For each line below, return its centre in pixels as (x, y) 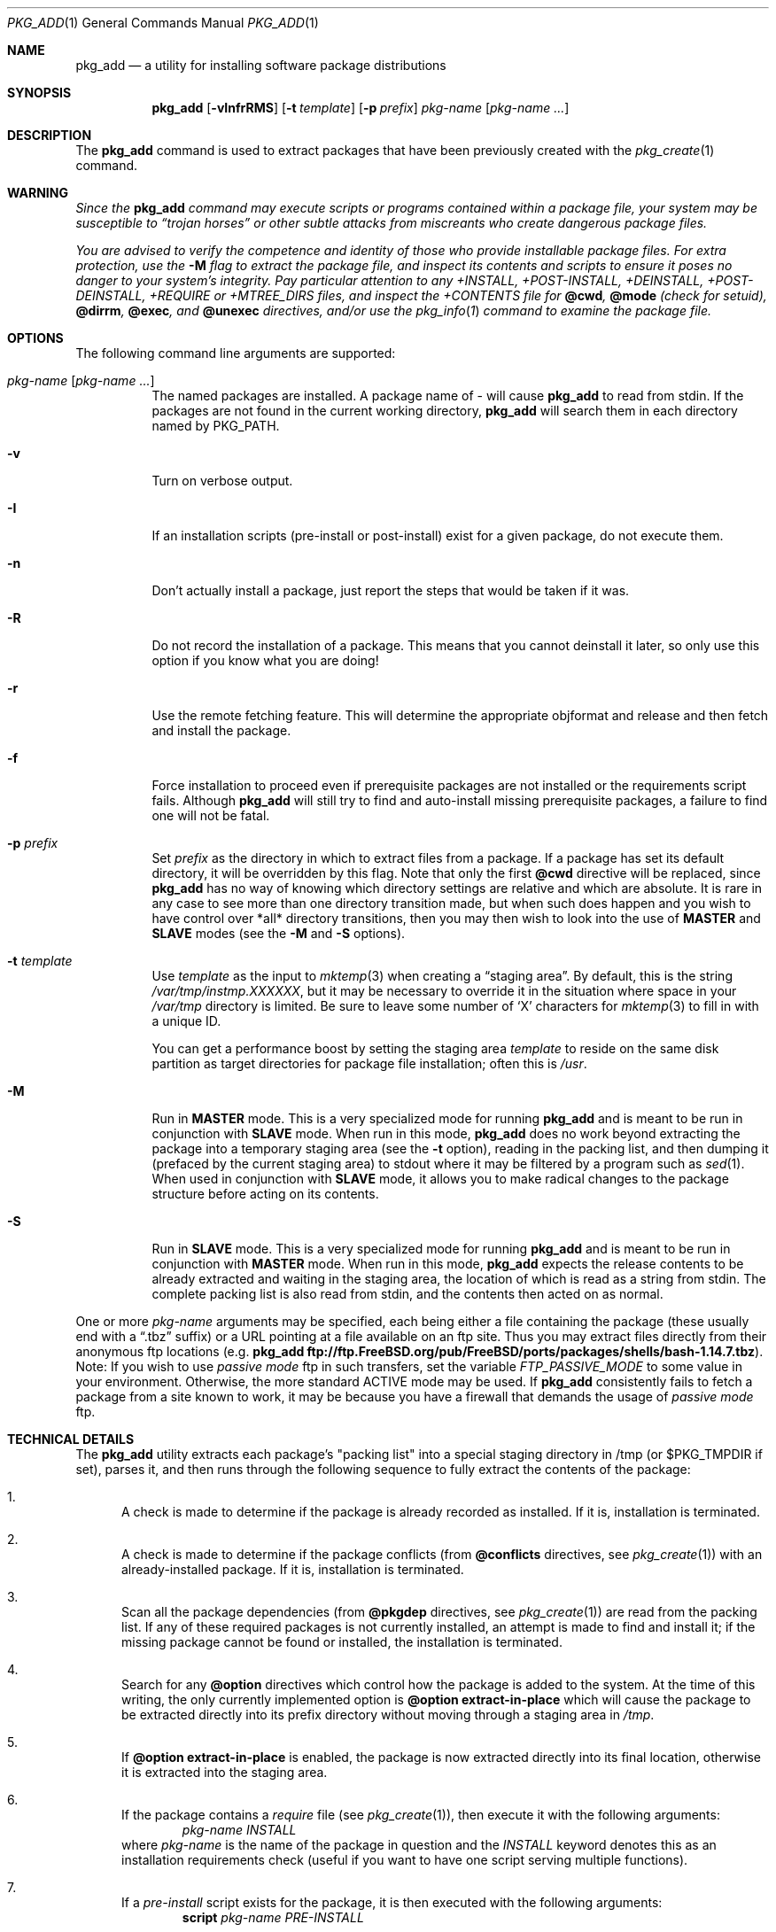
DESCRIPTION (50, 135)
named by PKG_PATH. (216, 426)
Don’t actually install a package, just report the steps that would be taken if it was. (391, 590)
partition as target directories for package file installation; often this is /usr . (369, 1063)
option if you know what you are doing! (265, 660)
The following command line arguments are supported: (236, 353)
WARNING (38, 193)
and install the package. (221, 730)
